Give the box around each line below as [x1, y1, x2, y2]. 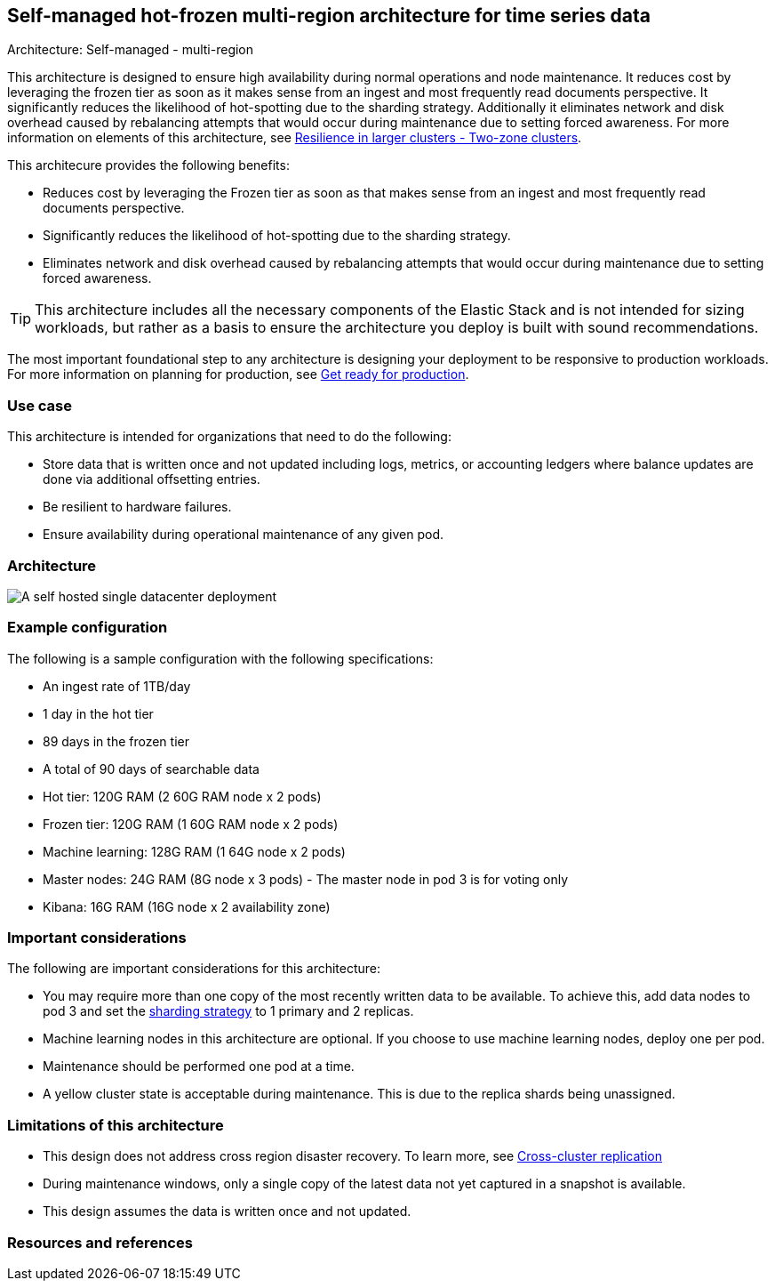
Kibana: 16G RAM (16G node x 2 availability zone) [43, 898, 331, 914]
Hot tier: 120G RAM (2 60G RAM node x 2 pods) [43, 788, 322, 804]
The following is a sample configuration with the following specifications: [7, 650, 434, 666]
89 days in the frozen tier [43, 733, 189, 749]
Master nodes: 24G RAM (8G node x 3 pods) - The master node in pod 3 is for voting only [43, 871, 569, 887]
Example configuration [7, 618, 168, 637]
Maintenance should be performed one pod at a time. [43, 1059, 355, 1075]
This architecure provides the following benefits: [7, 157, 290, 173]
